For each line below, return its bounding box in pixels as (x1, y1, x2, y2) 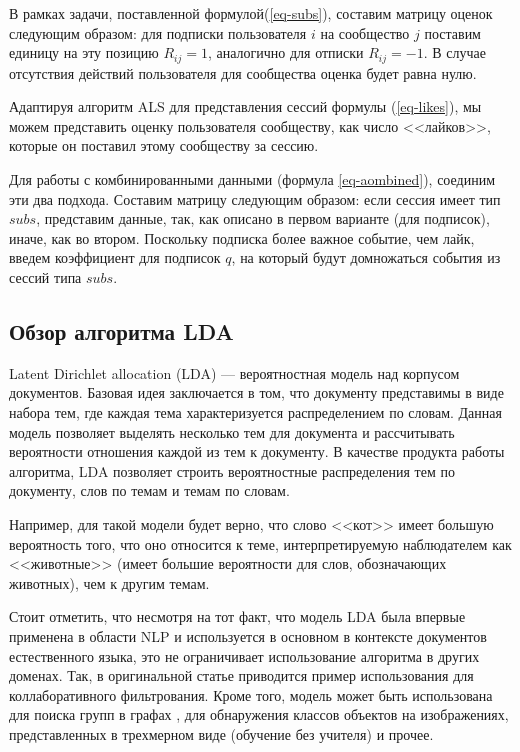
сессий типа (9, 266, 82, 287)
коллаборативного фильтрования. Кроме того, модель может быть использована (9, 684, 493, 705)
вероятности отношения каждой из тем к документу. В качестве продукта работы (9, 441, 505, 462)
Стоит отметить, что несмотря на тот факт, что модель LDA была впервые (9, 606, 466, 627)
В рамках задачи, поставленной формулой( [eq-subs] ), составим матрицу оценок (9, 3, 493, 23)
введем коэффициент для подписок (9, 247, 221, 268)
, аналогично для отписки (207, 42, 364, 63)
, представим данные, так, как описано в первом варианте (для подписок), (36, 208, 490, 229)
